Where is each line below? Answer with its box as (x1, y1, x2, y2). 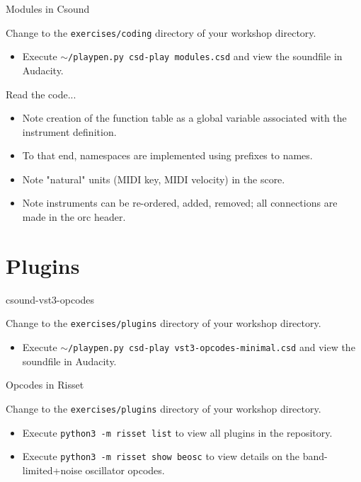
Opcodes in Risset (6, 377, 84, 392)
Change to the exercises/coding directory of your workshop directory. (6, 25, 316, 40)
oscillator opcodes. (85, 462, 165, 477)
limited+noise (22, 462, 82, 477)
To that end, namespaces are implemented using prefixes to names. (22, 148, 313, 163)
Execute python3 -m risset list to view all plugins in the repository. (22, 425, 333, 440)
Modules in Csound (6, 1, 90, 16)
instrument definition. (22, 124, 117, 139)
